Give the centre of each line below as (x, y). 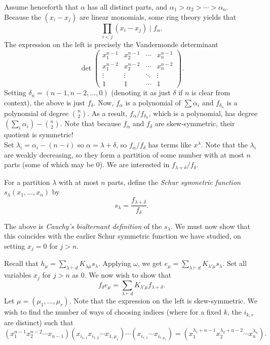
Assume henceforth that (41, 7)
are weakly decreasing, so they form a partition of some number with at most (124, 154)
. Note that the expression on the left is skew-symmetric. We (163, 301)
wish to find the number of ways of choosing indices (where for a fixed (113, 312)
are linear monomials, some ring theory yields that (158, 16)
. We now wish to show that (128, 275)
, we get (150, 263)
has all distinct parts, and (127, 7)
